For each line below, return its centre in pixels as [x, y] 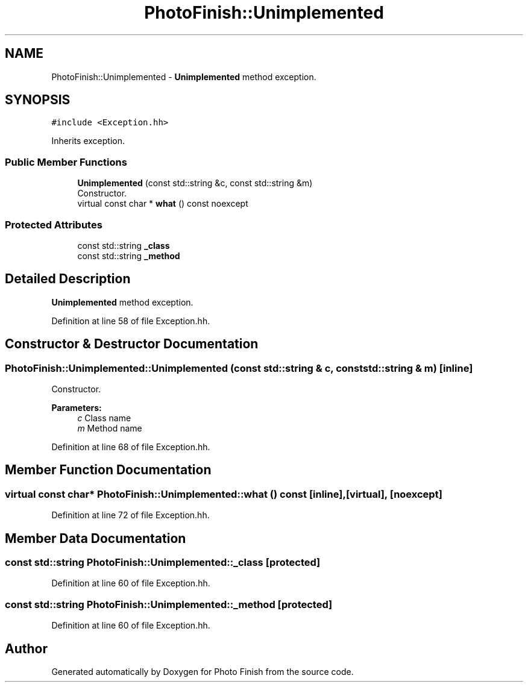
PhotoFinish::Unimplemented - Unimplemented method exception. [184, 77]
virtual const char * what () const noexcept [163, 204]
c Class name [104, 418]
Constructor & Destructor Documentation [132, 344]
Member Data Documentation [96, 538]
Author [26, 648]
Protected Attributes [54, 224]
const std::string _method [129, 256]
